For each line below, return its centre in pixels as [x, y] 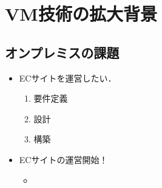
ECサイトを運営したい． [68, 78]
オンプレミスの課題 [62, 52]
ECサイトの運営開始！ [63, 159]
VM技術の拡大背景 [81, 14]
